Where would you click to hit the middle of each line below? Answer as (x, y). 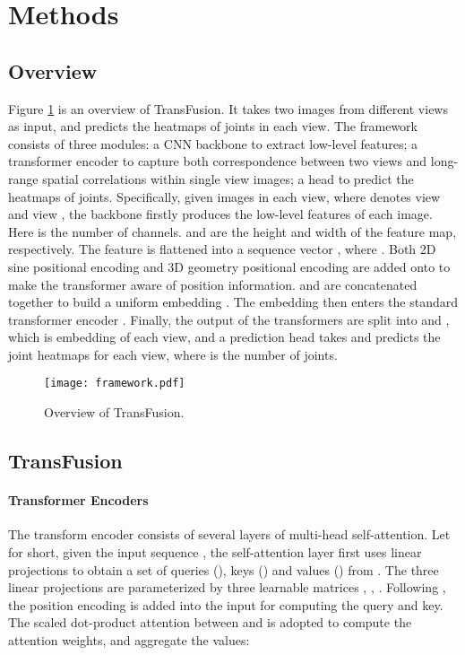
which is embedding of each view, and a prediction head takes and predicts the (224, 337)
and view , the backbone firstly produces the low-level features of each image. (220, 214)
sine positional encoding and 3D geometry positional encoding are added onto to (229, 266)
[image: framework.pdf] (115, 384)
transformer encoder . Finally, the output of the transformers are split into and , (229, 319)
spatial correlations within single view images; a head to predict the (228, 178)
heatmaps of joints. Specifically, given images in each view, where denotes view (224, 196)
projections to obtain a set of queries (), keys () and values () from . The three (224, 569)
